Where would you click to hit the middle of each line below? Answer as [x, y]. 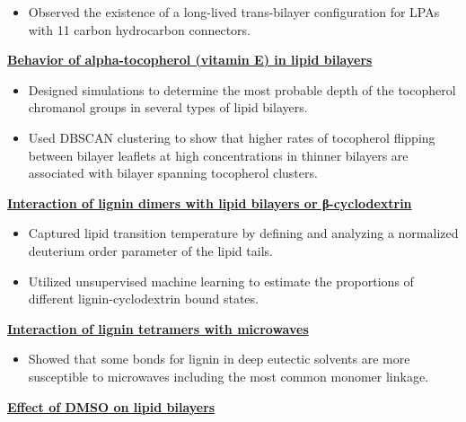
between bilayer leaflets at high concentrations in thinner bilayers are [218, 155]
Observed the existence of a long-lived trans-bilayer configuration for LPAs [234, 12]
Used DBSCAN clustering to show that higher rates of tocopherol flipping [232, 137]
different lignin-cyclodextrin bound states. [143, 299]
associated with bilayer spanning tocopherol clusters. [173, 173]
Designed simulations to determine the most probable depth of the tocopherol [242, 89]
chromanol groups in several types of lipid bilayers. [168, 107]
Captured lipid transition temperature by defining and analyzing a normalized [243, 233]
